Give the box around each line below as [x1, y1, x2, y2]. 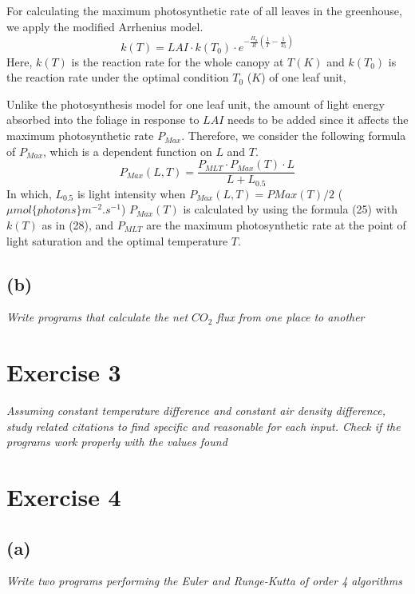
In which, [6, 185, 52, 201]
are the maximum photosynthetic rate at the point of [146, 216, 406, 233]
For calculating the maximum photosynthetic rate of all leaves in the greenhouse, [6, 2, 402, 18]
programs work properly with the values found [6, 433, 227, 450]
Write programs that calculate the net [6, 309, 188, 325]
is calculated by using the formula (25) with [183, 201, 397, 217]
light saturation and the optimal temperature [6, 232, 228, 249]
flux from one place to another [216, 309, 365, 325]
